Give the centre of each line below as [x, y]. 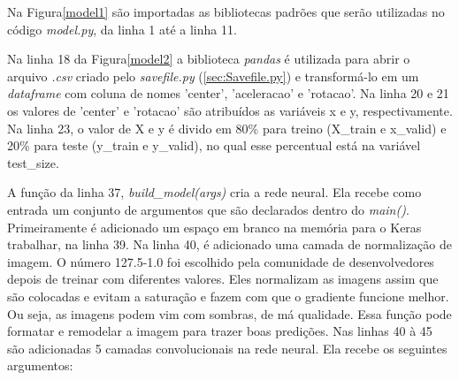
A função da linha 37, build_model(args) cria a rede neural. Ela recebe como [214, 192]
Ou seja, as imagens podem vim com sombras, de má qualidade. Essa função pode [229, 313]
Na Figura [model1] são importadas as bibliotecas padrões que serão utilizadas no [226, 11]
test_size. [33, 162]
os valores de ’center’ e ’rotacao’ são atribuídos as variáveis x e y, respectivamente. [230, 110]
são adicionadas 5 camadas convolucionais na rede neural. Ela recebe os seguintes [227, 348]
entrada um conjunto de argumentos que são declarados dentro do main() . [208, 209]
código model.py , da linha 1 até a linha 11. [122, 29]
